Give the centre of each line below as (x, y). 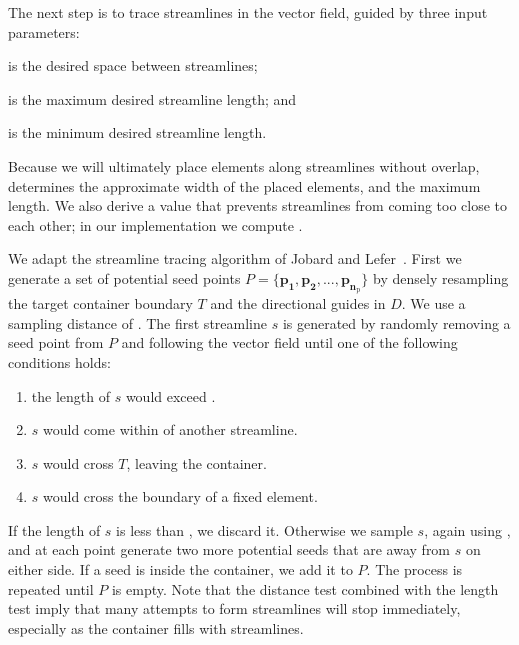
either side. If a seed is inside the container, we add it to (180, 569)
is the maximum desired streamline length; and (152, 98)
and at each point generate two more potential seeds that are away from (229, 549)
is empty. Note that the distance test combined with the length (305, 588)
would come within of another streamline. (170, 429)
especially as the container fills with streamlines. (156, 627)
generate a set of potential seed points (124, 277)
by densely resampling (441, 277)
